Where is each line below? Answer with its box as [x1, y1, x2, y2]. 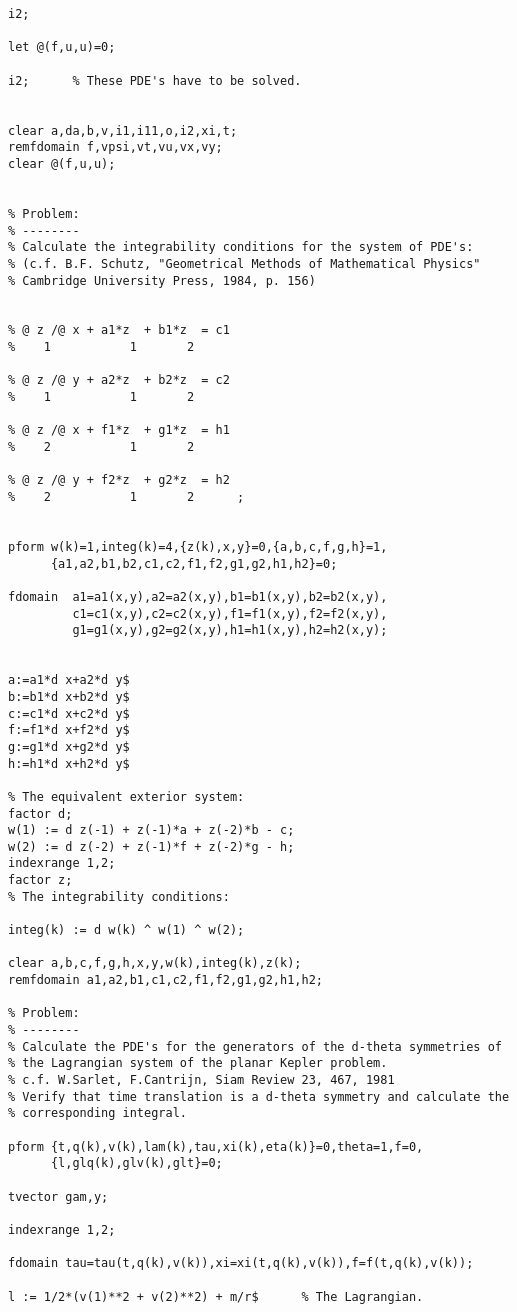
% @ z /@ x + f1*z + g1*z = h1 [8, 423, 230, 438]
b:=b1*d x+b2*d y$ [8, 689, 130, 704]
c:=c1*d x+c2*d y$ [8, 706, 130, 721]
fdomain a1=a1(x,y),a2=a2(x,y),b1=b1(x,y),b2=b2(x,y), [8, 589, 388, 604]
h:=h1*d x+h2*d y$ [8, 756, 130, 771]
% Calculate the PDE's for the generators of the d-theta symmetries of [8, 1039, 502, 1054]
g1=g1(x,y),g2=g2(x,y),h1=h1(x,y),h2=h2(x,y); [72, 623, 388, 638]
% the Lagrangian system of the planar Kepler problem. [8, 1056, 388, 1071]
